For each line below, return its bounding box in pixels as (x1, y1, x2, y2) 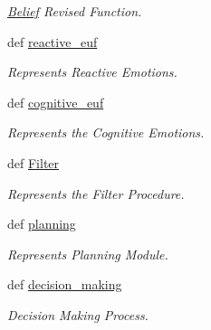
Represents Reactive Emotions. (7, 62, 177, 81)
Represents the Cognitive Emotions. (7, 123, 205, 142)
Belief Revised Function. (7, 2, 142, 20)
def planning (7, 214, 76, 233)
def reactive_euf (7, 32, 98, 51)
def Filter (7, 153, 60, 172)
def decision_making (7, 275, 122, 294)
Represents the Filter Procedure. (7, 184, 185, 203)
